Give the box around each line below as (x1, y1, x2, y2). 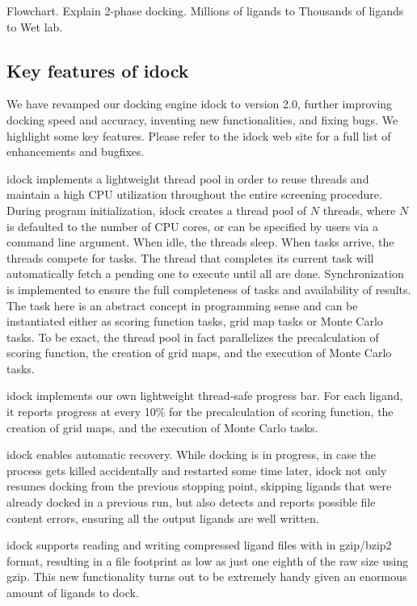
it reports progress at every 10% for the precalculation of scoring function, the (6, 403, 394, 420)
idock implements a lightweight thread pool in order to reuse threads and (6, 170, 369, 187)
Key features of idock (6, 57, 189, 82)
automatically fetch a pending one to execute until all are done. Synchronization (6, 265, 404, 282)
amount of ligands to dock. (6, 584, 139, 601)
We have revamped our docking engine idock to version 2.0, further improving (6, 95, 393, 112)
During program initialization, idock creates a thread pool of (6, 201, 307, 218)
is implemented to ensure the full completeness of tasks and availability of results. (6, 280, 411, 297)
